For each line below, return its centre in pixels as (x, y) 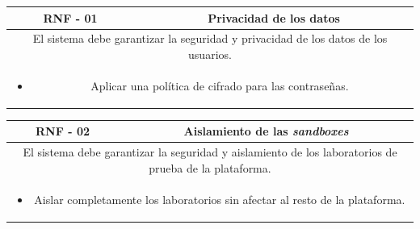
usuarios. (210, 54)
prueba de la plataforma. (210, 167)
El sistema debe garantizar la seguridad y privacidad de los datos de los (210, 38)
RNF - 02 (63, 131)
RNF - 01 (70, 17)
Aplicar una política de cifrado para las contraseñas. (220, 85)
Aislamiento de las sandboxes (266, 131)
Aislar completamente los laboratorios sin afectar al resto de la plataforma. (220, 199)
